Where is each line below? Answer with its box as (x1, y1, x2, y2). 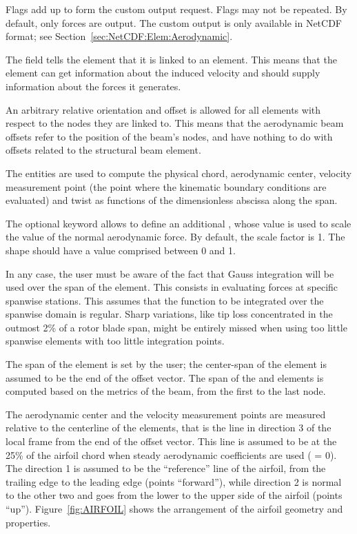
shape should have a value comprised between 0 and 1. (6, 243, 236, 257)
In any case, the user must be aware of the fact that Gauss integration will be (6, 266, 334, 280)
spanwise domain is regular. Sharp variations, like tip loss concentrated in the (6, 307, 333, 321)
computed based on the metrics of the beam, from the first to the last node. (6, 384, 326, 398)
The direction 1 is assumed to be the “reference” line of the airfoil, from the (6, 461, 326, 475)
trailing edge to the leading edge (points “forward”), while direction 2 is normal (6, 474, 342, 489)
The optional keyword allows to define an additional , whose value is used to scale (6, 216, 351, 230)
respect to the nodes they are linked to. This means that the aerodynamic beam (6, 116, 344, 130)
